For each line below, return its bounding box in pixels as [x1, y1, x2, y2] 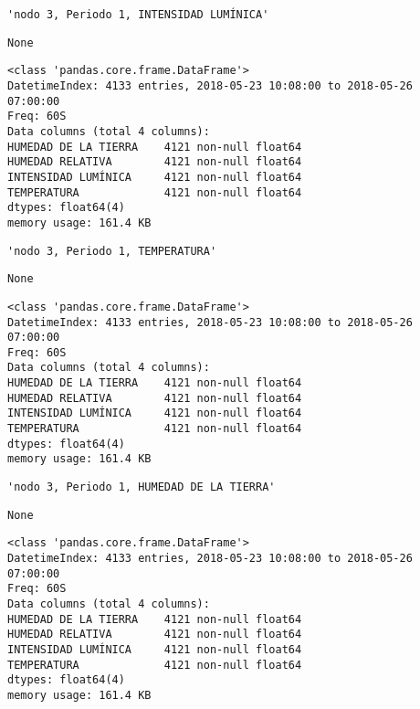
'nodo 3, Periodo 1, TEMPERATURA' [7, 244, 217, 258]
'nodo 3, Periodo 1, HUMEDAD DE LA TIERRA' [7, 481, 276, 494]
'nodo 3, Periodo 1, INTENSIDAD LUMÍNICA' [7, 8, 269, 21]
